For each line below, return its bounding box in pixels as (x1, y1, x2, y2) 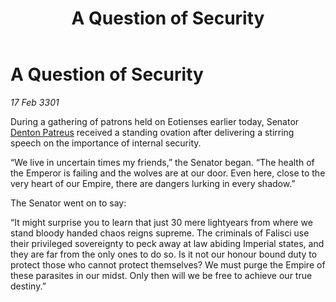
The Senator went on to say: (10, 197, 127, 209)
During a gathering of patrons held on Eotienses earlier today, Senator (10, 115, 300, 127)
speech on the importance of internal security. (10, 137, 202, 149)
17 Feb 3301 (10, 96, 60, 108)
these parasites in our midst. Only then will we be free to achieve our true (10, 269, 313, 281)
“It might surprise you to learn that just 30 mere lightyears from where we (10, 216, 313, 228)
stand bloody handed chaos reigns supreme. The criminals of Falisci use (10, 227, 310, 239)
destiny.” (10, 280, 47, 292)
